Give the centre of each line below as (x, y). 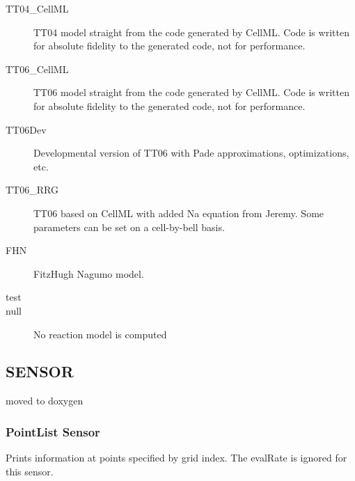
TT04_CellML (37, 8)
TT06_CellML (37, 69)
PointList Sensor (53, 431)
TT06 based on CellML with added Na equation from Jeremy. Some (179, 213)
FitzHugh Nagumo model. (89, 273)
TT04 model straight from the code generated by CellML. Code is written (191, 32)
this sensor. (30, 471)
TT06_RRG (32, 190)
